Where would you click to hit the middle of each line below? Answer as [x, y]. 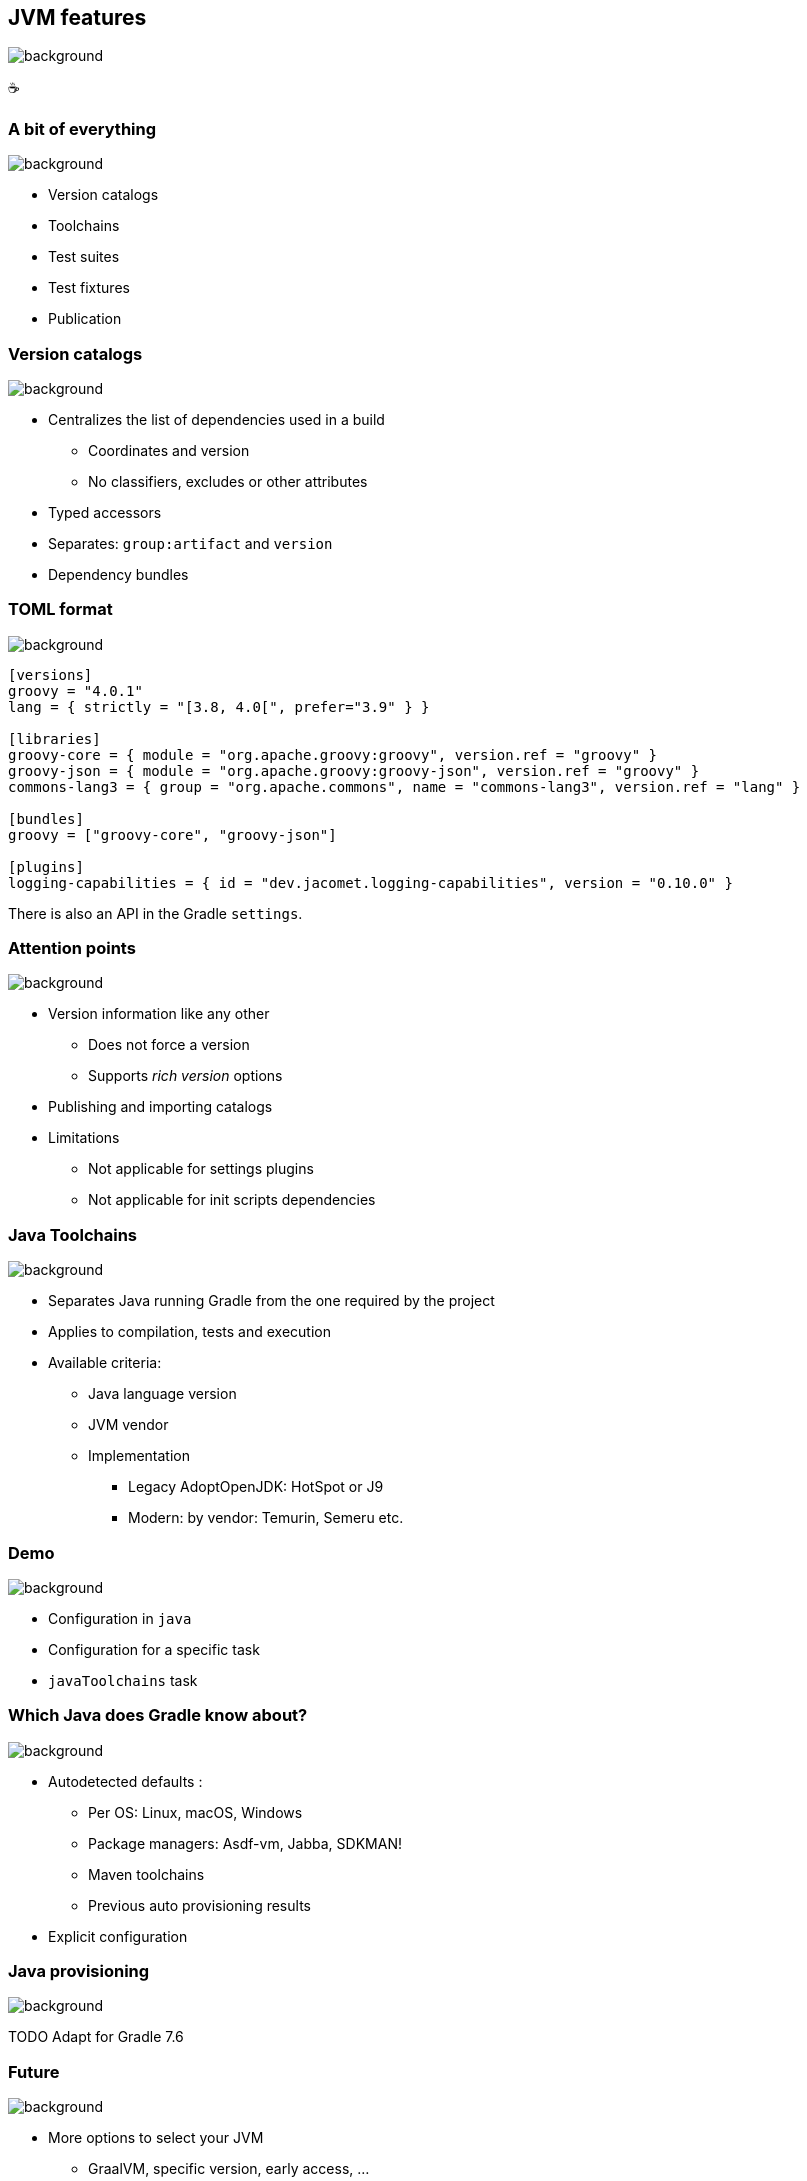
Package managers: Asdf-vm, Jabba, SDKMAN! [245, 1843]
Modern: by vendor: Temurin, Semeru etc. [266, 1518]
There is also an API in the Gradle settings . [155, 913]
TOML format [60, 609]
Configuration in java [120, 1618]
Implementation [139, 1456]
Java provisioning [79, 1971]
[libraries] [54, 738]
